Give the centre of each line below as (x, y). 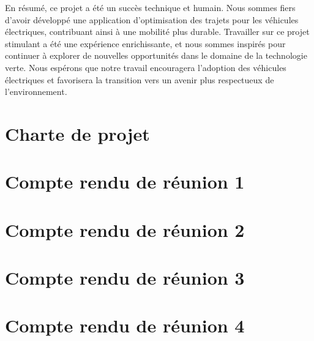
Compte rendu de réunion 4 (125, 325)
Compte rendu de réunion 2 (125, 229)
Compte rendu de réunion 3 (125, 278)
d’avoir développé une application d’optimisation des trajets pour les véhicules (152, 19)
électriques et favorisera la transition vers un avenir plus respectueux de (140, 79)
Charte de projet (77, 133)
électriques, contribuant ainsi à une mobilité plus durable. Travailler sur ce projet (157, 32)
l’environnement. (36, 92)
